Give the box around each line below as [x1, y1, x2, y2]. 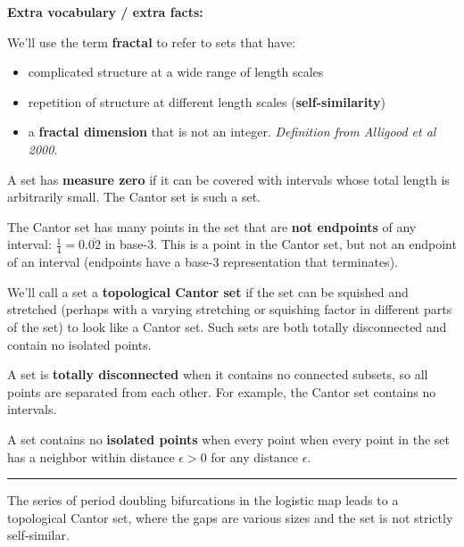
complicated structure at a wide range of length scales [28, 62, 324, 81]
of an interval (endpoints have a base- [7, 253, 213, 271]
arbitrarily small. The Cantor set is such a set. [7, 187, 261, 206]
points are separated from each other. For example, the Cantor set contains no [7, 382, 436, 401]
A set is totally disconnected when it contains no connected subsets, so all [7, 365, 428, 384]
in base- [104, 235, 148, 253]
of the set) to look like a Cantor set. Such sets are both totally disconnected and [7, 317, 447, 336]
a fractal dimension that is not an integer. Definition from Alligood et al [28, 122, 436, 141]
